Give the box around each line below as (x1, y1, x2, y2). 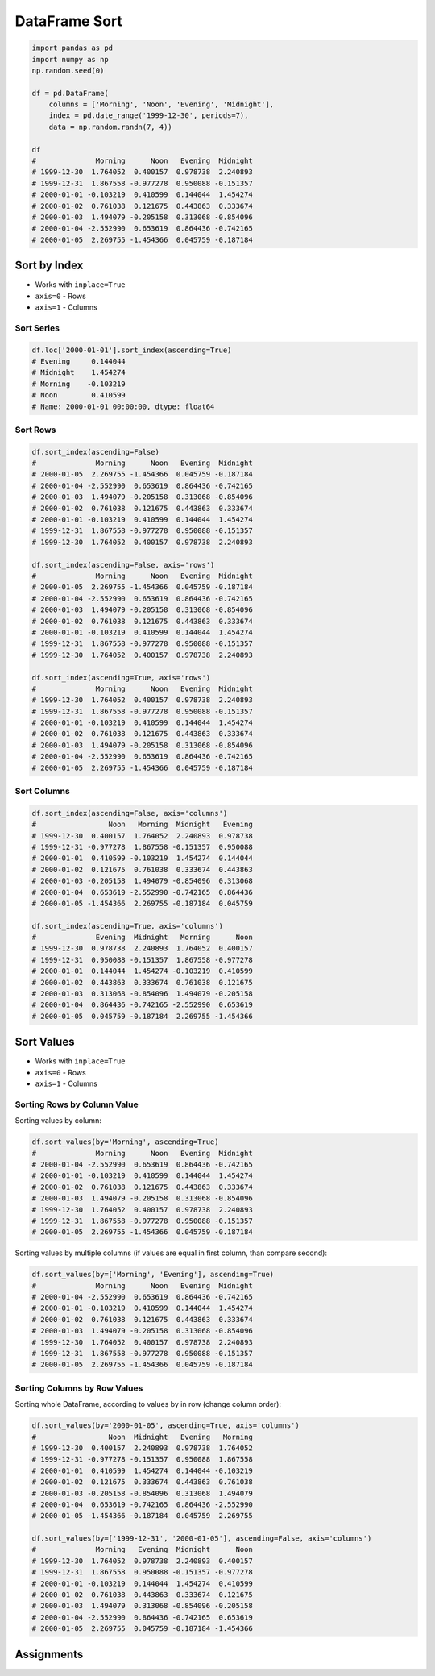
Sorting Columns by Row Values (14, 1383, 143, 1394)
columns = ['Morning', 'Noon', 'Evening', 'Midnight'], (48, 100, 275, 109)
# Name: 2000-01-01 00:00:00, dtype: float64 (31, 401, 215, 411)
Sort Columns (14, 786, 70, 796)
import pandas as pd (31, 44, 113, 52)
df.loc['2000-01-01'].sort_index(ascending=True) (31, 345, 232, 355)
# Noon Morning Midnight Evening (31, 820, 253, 830)
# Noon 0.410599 (31, 391, 126, 400)
